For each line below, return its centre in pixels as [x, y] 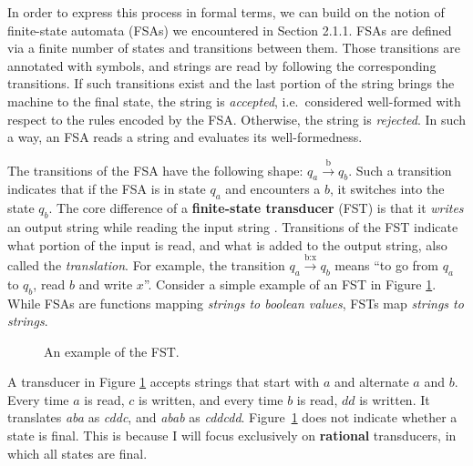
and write [106, 284]
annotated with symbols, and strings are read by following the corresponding [222, 65]
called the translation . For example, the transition [146, 264]
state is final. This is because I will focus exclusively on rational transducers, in [232, 436]
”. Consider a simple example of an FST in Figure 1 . [290, 284]
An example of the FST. [112, 351]
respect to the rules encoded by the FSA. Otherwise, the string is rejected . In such [236, 119]
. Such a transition [400, 170]
